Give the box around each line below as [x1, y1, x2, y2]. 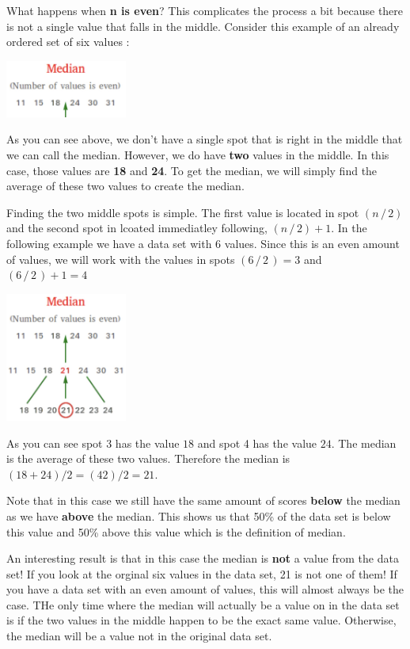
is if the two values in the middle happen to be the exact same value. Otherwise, [6, 612, 397, 628]
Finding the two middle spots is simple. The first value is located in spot [6, 204, 359, 220]
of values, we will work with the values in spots [6, 250, 235, 267]
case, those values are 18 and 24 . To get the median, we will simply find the [6, 162, 378, 178]
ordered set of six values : [6, 33, 130, 50]
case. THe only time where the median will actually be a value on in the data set [6, 596, 400, 613]
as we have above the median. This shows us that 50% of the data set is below [6, 507, 391, 524]
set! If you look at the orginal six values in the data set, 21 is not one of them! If [6, 565, 397, 582]
